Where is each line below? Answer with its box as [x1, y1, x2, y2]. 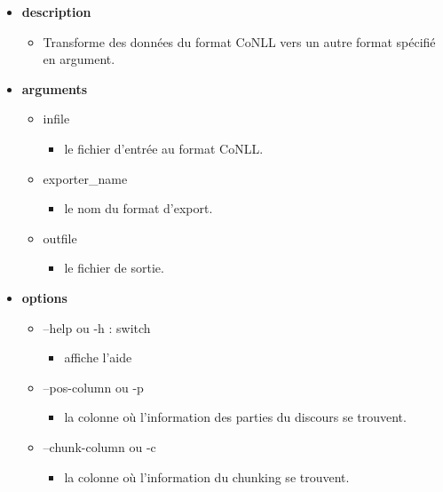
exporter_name [43, 169, 128, 187]
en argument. [43, 50, 115, 68]
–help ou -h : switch [43, 318, 151, 337]
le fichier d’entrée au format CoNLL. [64, 139, 264, 157]
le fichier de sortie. [64, 258, 164, 277]
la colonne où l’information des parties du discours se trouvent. [64, 408, 407, 426]
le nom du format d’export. [64, 199, 213, 218]
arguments [21, 79, 88, 98]
